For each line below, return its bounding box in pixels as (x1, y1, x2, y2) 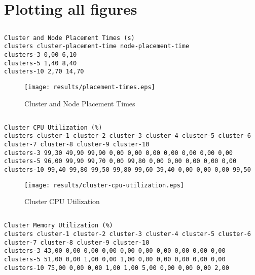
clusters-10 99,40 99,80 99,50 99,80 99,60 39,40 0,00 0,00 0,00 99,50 (4, 166, 251, 173)
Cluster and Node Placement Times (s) (4, 34, 135, 42)
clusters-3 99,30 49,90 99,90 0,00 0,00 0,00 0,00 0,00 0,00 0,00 (4, 149, 233, 156)
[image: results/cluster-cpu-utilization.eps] (24, 181, 184, 189)
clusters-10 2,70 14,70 (4, 68, 84, 75)
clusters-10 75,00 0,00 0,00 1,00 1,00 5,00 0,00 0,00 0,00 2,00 (4, 264, 229, 271)
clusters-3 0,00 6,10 (4, 51, 77, 59)
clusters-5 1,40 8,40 (4, 59, 77, 67)
